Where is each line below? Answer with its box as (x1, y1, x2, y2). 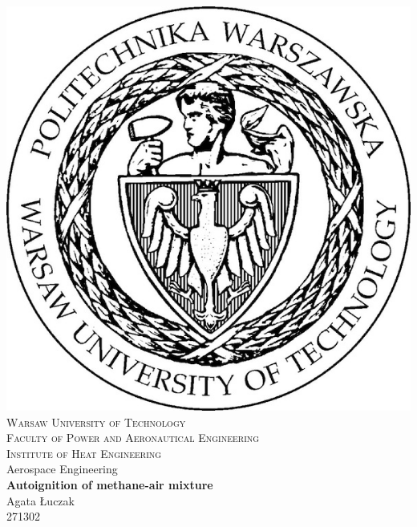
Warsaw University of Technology (6, 413, 186, 430)
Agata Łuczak (6, 492, 75, 509)
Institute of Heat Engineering (6, 444, 162, 461)
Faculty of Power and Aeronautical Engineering (6, 429, 260, 446)
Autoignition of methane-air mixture (6, 476, 213, 493)
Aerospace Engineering (6, 460, 118, 477)
